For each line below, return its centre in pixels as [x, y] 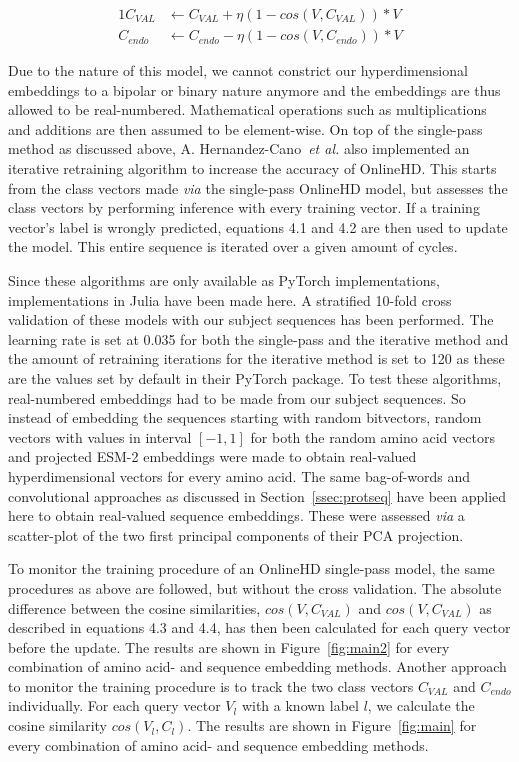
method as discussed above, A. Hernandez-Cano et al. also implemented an [239, 148]
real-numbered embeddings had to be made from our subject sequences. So [237, 397]
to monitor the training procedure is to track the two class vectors [211, 685]
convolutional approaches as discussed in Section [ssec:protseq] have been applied [257, 495]
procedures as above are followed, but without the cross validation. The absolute [255, 587]
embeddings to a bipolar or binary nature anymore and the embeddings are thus [254, 89]
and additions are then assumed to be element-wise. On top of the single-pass [245, 128]
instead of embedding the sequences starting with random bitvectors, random [245, 417]
